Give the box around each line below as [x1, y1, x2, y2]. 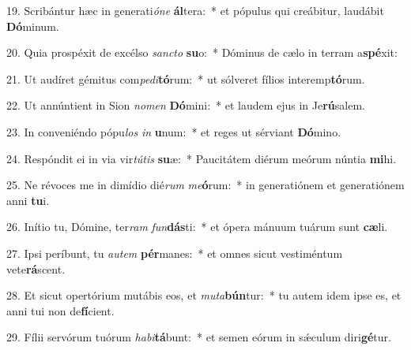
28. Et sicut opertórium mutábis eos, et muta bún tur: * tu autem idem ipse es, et [6, 287, 402, 303]
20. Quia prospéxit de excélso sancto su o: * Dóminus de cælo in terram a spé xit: [6, 44, 398, 61]
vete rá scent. [6, 260, 66, 277]
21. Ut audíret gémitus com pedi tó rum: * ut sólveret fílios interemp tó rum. [6, 70, 365, 87]
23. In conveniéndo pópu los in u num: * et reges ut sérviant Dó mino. [6, 123, 341, 140]
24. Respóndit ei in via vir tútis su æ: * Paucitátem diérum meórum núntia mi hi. [6, 150, 397, 166]
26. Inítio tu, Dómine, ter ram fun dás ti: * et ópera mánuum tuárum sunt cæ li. [6, 218, 388, 235]
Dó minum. [6, 17, 59, 34]
